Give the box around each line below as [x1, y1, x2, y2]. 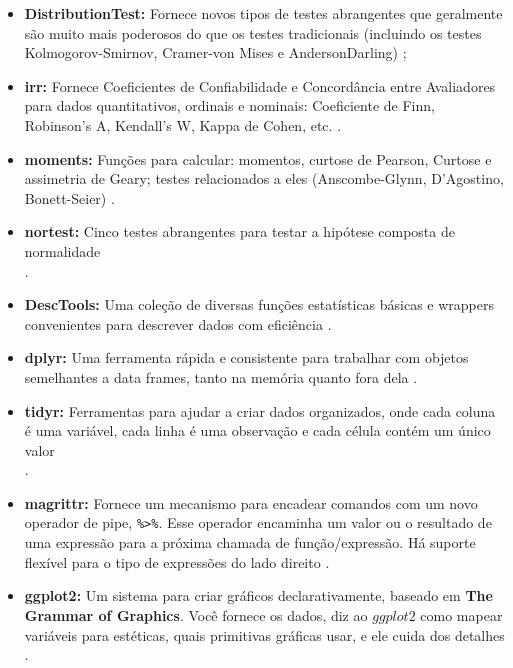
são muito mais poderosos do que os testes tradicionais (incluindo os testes [24, 22, 482, 43]
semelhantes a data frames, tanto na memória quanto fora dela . [24, 366, 418, 387]
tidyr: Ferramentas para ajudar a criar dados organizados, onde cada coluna [24, 400, 496, 421]
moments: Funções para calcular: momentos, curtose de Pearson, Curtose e [24, 148, 492, 169]
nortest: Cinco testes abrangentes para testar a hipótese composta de [24, 221, 455, 242]
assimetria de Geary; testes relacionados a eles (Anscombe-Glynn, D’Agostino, [24, 168, 504, 189]
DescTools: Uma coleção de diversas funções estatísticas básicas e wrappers [24, 294, 495, 315]
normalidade [24, 240, 101, 261]
